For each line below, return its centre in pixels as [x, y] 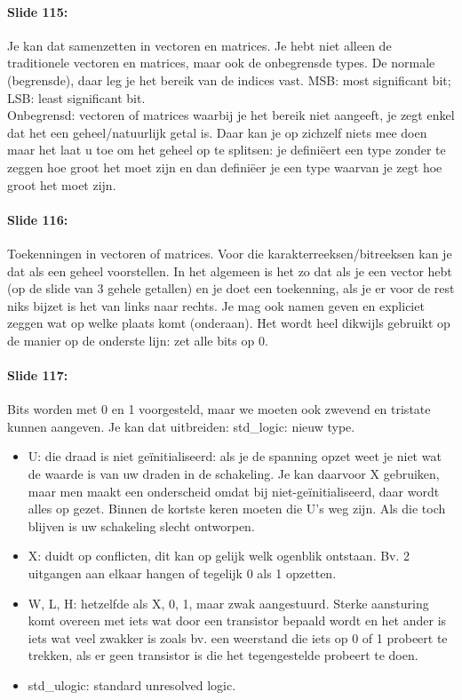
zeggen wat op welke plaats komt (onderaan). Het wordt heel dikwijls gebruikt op [229, 323]
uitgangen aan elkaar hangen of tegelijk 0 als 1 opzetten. [182, 573]
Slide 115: [38, 11]
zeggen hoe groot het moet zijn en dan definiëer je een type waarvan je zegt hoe [225, 167]
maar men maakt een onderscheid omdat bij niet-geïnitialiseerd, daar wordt [234, 491]
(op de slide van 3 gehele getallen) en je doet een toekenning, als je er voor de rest [231, 288]
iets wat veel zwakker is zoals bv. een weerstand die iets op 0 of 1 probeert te [238, 637]
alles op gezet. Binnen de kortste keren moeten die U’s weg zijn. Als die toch [237, 509]
